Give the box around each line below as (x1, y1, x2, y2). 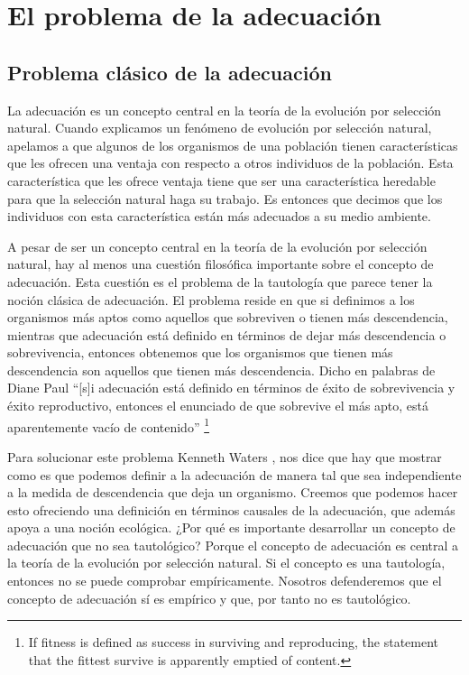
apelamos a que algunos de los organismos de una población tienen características (7, 135, 458, 154)
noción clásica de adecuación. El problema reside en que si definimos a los (7, 290, 415, 309)
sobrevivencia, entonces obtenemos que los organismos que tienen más (7, 343, 393, 362)
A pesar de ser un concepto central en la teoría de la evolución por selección (7, 236, 428, 255)
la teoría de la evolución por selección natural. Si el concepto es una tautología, (7, 553, 446, 572)
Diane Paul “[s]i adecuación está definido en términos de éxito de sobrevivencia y (7, 378, 455, 397)
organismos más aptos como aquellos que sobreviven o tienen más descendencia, (7, 308, 448, 327)
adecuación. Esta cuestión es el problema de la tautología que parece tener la (7, 272, 433, 291)
